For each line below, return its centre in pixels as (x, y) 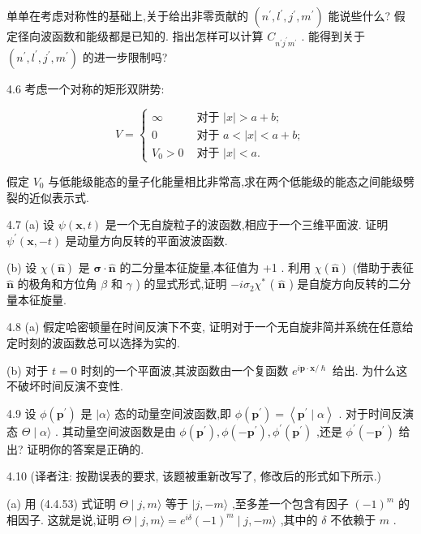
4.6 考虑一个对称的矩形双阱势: (86, 88)
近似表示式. (59, 197)
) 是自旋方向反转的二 (344, 284)
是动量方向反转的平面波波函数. (146, 240)
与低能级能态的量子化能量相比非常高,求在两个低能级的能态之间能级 (226, 181)
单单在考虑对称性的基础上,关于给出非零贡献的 (127, 15)
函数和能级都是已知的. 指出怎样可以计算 (157, 36)
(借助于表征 (383, 267)
